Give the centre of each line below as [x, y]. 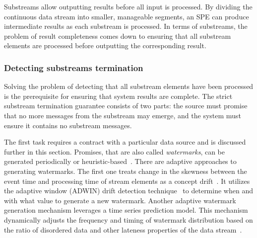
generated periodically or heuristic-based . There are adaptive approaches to [120, 161]
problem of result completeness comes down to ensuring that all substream [118, 36]
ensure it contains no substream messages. [68, 125]
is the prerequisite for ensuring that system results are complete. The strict [118, 96]
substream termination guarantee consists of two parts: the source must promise [126, 106]
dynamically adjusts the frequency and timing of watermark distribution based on [128, 219]
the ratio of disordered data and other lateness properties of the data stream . [123, 229]
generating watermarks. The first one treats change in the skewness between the [126, 171]
